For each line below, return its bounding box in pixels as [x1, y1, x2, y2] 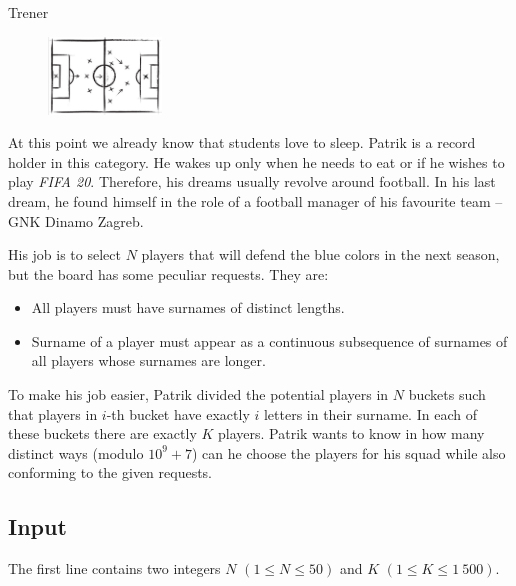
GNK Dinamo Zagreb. [8, 210, 144, 231]
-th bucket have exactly [106, 403, 250, 424]
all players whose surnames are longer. [31, 350, 266, 371]
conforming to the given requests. [8, 462, 213, 483]
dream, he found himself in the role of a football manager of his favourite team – [8, 190, 503, 211]
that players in [8, 403, 98, 424]
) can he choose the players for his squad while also [191, 442, 506, 463]
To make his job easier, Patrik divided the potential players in [8, 384, 389, 405]
